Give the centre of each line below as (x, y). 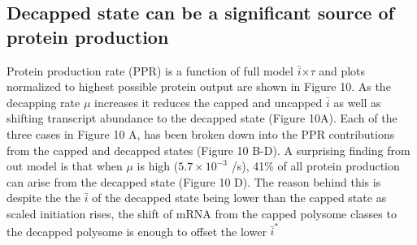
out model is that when (65, 166)
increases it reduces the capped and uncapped (208, 102)
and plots (342, 70)
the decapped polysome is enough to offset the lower (137, 231)
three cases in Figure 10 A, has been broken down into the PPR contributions (201, 133)
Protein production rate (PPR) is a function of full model (150, 70)
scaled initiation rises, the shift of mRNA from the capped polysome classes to (202, 213)
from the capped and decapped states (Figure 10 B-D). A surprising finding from (208, 150)
